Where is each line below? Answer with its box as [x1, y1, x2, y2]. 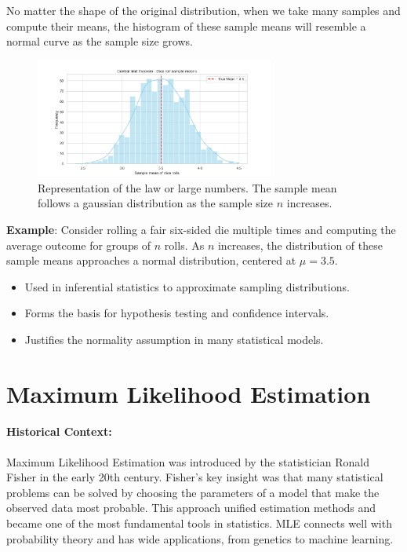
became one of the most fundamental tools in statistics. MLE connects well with [6, 515, 392, 532]
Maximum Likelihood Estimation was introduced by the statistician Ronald [6, 453, 369, 470]
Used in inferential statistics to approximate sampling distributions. [24, 278, 350, 294]
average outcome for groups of [6, 236, 151, 253]
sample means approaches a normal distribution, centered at [6, 252, 296, 269]
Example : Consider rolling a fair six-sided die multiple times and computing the [6, 221, 396, 237]
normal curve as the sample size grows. [6, 33, 193, 49]
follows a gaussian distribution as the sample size [38, 195, 274, 211]
